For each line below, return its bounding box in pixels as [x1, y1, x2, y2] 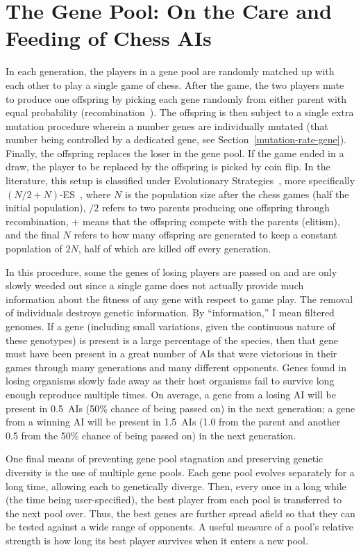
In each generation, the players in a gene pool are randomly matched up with [6, 64, 335, 79]
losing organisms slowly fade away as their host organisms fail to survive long [6, 373, 335, 388]
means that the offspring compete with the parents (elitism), [82, 213, 340, 228]
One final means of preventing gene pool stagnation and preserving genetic [6, 451, 324, 466]
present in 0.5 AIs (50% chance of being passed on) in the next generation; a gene [6, 400, 355, 415]
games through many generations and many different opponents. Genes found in [6, 359, 346, 374]
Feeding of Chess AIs [6, 24, 212, 52]
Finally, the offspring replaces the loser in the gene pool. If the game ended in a [6, 145, 344, 160]
